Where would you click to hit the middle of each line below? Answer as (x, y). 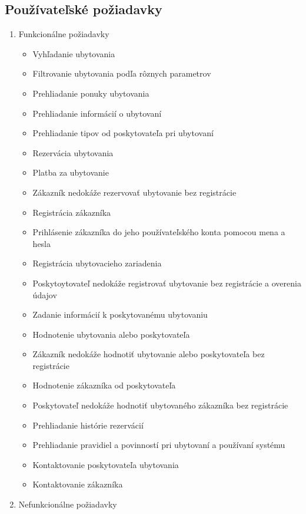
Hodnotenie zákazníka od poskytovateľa (104, 385)
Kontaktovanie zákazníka (78, 484)
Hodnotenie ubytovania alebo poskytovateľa (111, 334)
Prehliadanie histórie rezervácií (88, 425)
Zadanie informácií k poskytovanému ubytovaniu (120, 314)
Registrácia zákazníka (72, 212)
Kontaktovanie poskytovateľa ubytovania (106, 464)
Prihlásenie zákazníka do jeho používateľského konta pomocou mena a (159, 232)
